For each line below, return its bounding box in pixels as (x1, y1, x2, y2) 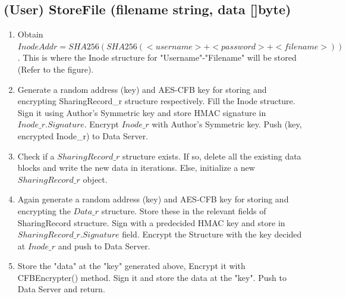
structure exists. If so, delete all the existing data (122, 149, 301, 162)
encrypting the (17, 204, 71, 217)
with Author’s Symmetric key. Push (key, (152, 118, 302, 130)
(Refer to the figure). (17, 62, 94, 75)
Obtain (17, 28, 43, 40)
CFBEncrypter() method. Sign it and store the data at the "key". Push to (17, 271, 287, 283)
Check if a (17, 149, 55, 162)
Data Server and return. (17, 283, 105, 295)
